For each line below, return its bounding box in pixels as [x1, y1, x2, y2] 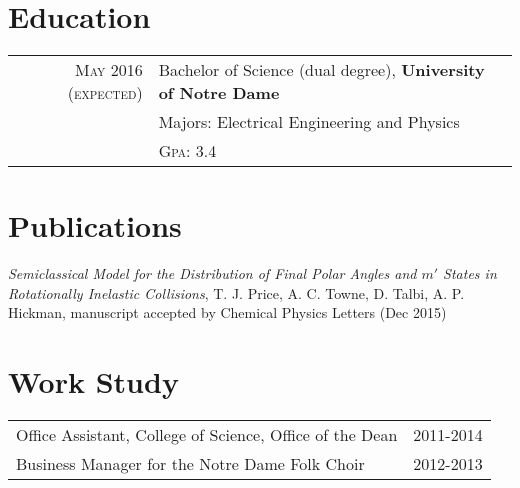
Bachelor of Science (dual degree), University [158, 58, 485, 82]
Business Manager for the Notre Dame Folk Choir [16, 452, 365, 476]
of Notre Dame [158, 81, 280, 105]
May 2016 [75, 58, 143, 82]
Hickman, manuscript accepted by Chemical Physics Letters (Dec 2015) [8, 302, 447, 323]
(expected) [67, 81, 143, 105]
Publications [8, 205, 182, 246]
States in [443, 263, 497, 284]
